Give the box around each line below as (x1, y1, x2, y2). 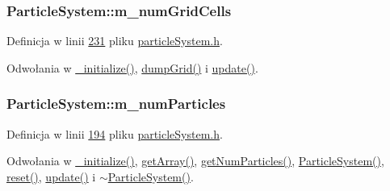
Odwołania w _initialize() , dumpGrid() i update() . (6, 59, 258, 76)
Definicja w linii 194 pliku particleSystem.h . (6, 125, 223, 142)
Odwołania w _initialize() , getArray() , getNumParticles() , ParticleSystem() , (6, 152, 384, 169)
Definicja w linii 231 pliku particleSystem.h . (6, 32, 223, 49)
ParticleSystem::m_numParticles (6, 93, 226, 114)
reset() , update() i (6, 168, 96, 185)
